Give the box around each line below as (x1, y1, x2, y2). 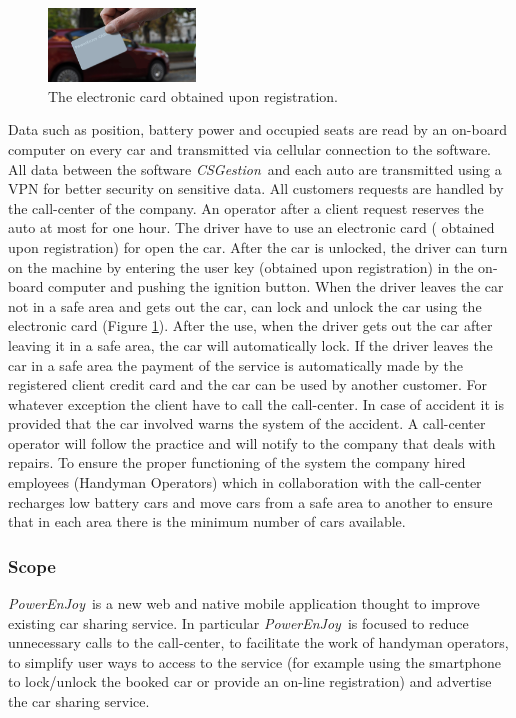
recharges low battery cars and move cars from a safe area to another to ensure (8, 491, 493, 512)
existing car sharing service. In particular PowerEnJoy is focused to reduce (8, 612, 469, 633)
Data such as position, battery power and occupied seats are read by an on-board (8, 119, 507, 140)
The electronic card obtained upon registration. (48, 85, 338, 106)
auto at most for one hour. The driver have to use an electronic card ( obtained (8, 217, 495, 238)
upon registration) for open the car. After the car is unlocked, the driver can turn (8, 236, 508, 257)
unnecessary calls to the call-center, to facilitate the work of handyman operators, (8, 632, 509, 653)
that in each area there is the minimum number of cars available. (8, 511, 406, 532)
